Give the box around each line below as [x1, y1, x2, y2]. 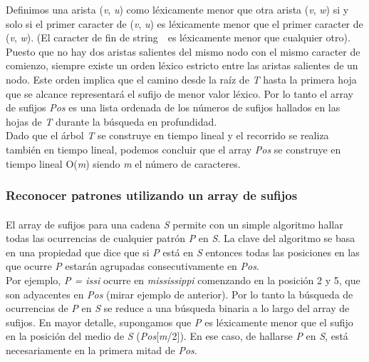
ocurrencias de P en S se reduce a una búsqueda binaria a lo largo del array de [6, 301, 350, 316]
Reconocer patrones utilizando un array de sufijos [6, 186, 298, 204]
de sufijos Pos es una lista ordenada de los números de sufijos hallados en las [6, 100, 341, 115]
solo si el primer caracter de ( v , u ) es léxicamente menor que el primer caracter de [6, 16, 363, 31]
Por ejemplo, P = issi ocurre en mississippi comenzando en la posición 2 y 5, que [6, 272, 360, 287]
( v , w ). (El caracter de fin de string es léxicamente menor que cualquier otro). [6, 30, 350, 45]
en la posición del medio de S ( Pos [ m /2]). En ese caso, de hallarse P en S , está [6, 328, 348, 343]
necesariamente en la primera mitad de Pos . [6, 342, 197, 357]
